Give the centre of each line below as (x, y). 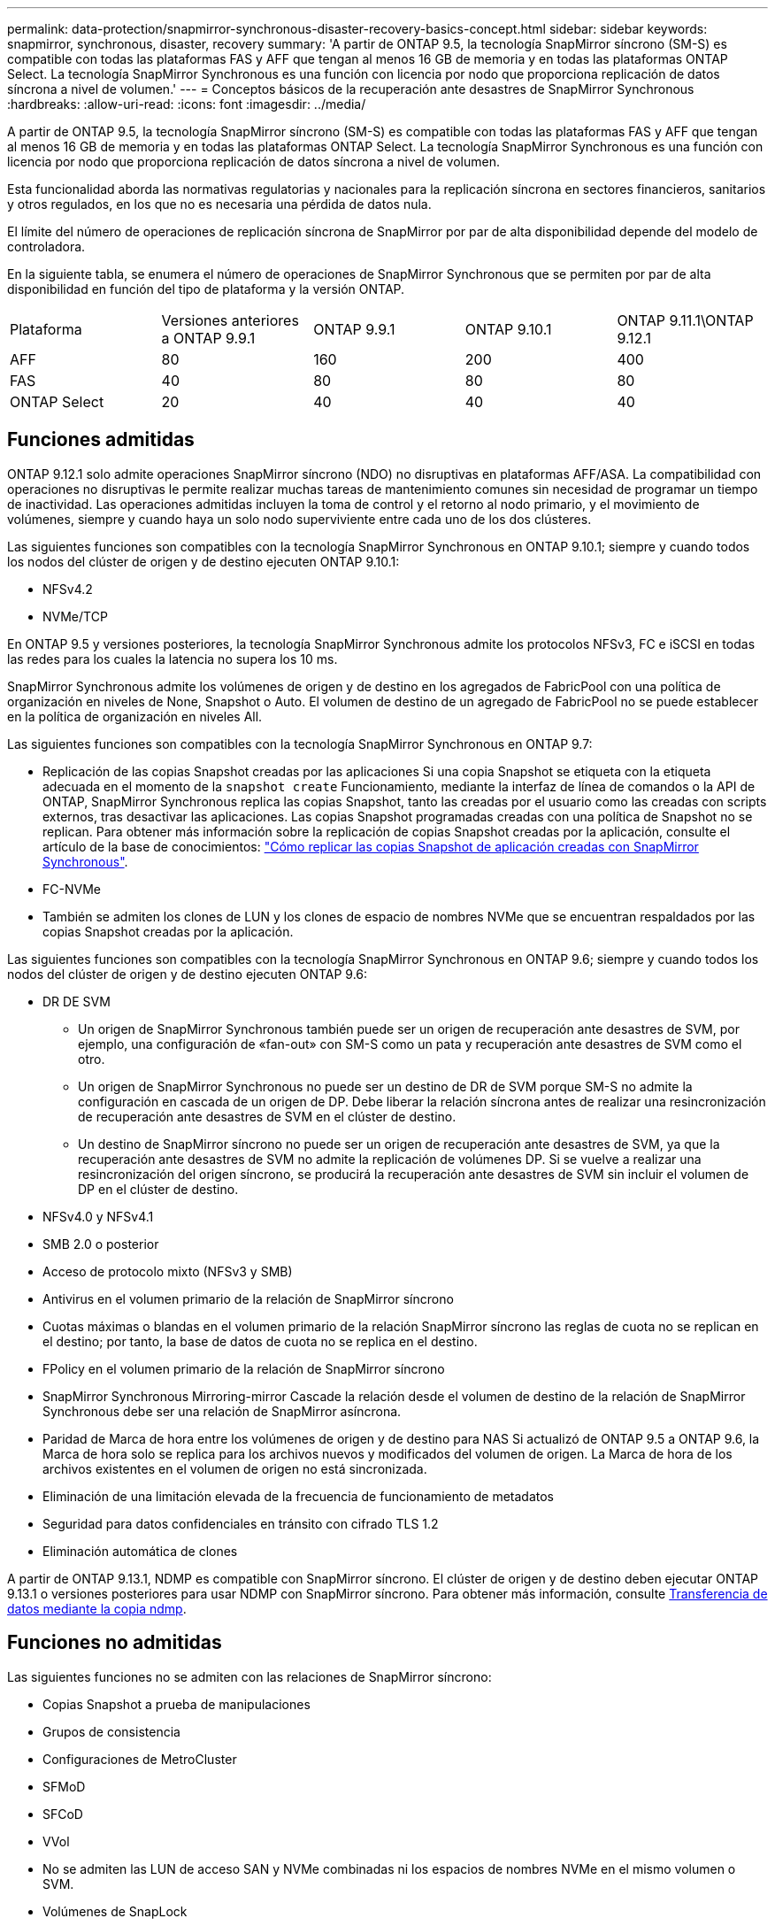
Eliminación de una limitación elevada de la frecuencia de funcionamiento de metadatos (298, 1496)
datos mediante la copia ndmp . (97, 1608)
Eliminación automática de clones (140, 1551)
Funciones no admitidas (115, 1643)
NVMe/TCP (75, 616)
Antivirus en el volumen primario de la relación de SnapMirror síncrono (248, 1298)
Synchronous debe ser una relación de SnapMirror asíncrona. (222, 1411)
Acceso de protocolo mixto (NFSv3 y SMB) (168, 1271)
